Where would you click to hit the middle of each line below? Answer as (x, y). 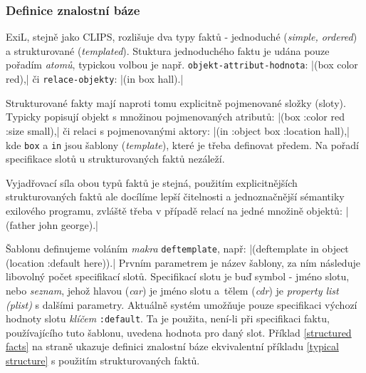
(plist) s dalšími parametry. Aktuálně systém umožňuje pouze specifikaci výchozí (182, 304)
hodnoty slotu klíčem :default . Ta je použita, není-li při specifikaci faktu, (168, 318)
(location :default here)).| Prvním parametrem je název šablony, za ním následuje (183, 262)
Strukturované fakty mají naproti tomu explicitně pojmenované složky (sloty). (176, 102)
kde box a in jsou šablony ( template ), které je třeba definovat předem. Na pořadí (183, 144)
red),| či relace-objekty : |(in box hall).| (95, 79)
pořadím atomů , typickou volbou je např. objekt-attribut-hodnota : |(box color (182, 65)
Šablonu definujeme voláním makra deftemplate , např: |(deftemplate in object (177, 249)
